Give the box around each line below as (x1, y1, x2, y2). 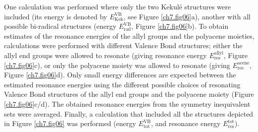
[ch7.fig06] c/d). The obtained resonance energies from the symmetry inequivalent (4, 98, 251, 109)
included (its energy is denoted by (4, 11, 107, 21)
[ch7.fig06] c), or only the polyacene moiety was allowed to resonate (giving (4, 60, 230, 70)
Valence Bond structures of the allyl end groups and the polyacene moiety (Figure (4, 89, 254, 99)
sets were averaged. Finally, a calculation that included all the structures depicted (4, 108, 254, 119)
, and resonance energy (151, 118, 221, 129)
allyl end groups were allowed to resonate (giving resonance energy (4, 50, 207, 60)
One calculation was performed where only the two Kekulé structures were (4, 1, 231, 11)
